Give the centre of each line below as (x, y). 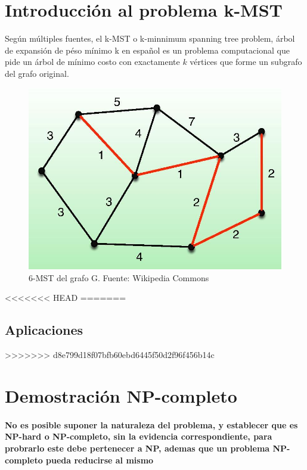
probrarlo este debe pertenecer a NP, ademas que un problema (137, 448)
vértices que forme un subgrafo (246, 62)
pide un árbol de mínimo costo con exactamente (92, 62)
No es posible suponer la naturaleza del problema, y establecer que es (151, 424)
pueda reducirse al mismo (100, 460)
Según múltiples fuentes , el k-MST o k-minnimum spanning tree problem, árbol (150, 38)
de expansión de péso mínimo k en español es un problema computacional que (147, 50)
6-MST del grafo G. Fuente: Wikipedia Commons (119, 277)
